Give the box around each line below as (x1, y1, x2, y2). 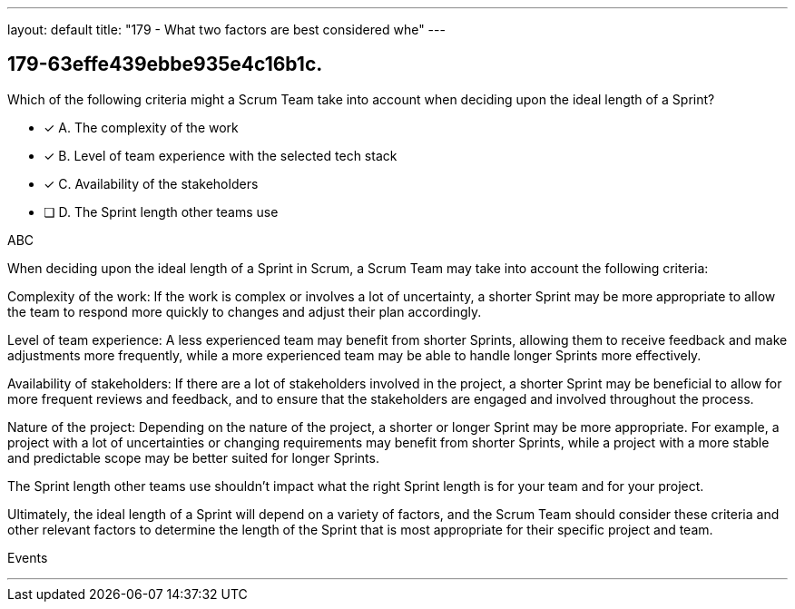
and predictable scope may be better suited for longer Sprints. (7, 449, 379, 466)
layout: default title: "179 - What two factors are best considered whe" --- (7, 22, 446, 37)
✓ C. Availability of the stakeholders (44, 175, 259, 192)
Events (7, 549, 48, 565)
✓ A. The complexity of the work (44, 119, 239, 135)
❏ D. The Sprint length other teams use (44, 203, 279, 220)
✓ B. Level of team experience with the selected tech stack (44, 147, 397, 163)
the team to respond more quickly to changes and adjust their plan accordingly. (7, 303, 482, 319)
